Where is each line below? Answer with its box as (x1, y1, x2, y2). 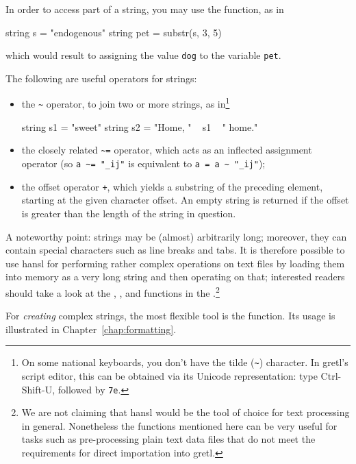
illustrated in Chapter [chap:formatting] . (5, 321, 177, 336)
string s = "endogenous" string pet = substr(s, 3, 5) (5, 25, 222, 39)
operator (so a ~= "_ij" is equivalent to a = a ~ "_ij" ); (21, 156, 266, 170)
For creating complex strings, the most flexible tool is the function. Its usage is (5, 308, 335, 323)
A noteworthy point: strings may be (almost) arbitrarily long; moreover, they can (5, 229, 347, 243)
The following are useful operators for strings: (5, 71, 197, 85)
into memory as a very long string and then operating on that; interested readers (5, 269, 345, 284)
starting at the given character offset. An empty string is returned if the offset (21, 193, 349, 207)
